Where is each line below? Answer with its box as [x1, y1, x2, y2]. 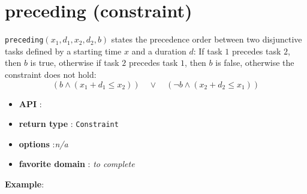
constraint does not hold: [5, 68, 97, 80]
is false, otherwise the [215, 56, 294, 69]
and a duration [131, 44, 186, 57]
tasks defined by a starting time [5, 44, 122, 57]
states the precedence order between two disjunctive [111, 33, 302, 46]
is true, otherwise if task [30, 56, 119, 69]
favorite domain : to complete [19, 157, 135, 170]
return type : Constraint [19, 117, 119, 130]
